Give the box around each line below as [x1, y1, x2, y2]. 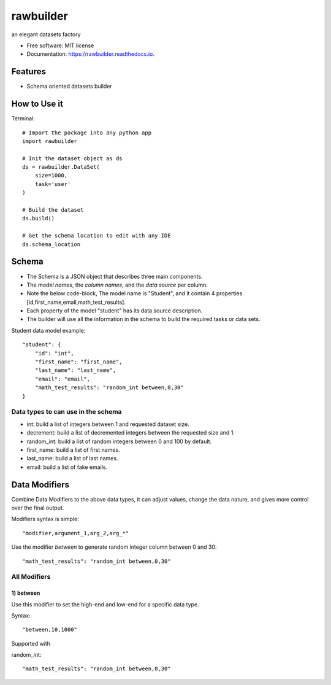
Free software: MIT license [26, 42, 94, 49]
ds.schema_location [22, 241, 81, 248]
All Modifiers [11, 573, 51, 581]
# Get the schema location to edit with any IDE [22, 232, 171, 239]
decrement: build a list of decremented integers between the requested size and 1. [26, 429, 235, 436]
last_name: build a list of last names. [26, 455, 118, 462]
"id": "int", [34, 350, 74, 357]
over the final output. [11, 504, 64, 511]
